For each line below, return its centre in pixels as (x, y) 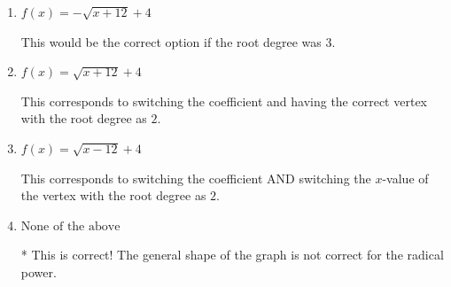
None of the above (70, 226)
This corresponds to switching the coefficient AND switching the (196, 178)
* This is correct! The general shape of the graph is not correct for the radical (232, 255)
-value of (405, 178)
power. (39, 271)
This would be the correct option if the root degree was (171, 41)
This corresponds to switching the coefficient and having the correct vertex (224, 101)
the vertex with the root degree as (113, 195)
